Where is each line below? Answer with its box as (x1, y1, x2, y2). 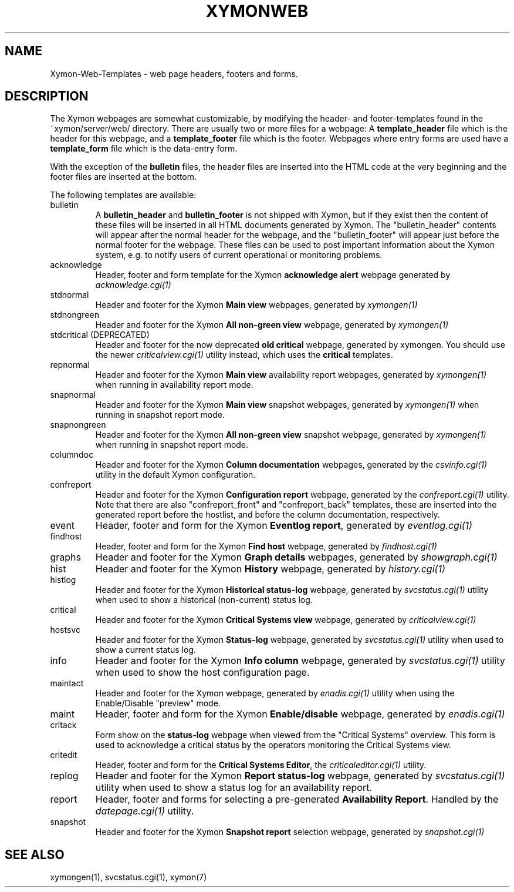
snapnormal (50, 390, 96, 400)
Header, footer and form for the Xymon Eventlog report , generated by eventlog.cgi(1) (95, 519, 472, 532)
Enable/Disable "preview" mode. (95, 698, 221, 709)
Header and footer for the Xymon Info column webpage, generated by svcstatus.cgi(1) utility (95, 655, 505, 667)
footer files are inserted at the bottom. (50, 172, 197, 182)
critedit (50, 750, 77, 760)
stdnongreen (50, 310, 99, 320)
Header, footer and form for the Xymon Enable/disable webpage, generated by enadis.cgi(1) (95, 708, 505, 720)
